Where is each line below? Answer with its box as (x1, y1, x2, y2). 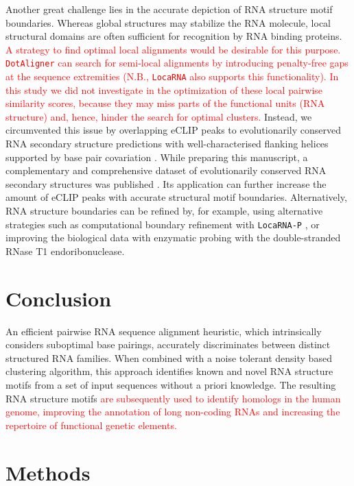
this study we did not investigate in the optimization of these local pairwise (5, 82, 323, 97)
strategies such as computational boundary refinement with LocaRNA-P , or (5, 217, 320, 231)
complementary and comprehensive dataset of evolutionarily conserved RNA (5, 163, 327, 178)
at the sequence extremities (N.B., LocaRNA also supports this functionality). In (5, 69, 339, 84)
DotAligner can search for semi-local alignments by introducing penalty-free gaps (5, 56, 349, 70)
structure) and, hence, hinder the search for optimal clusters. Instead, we (5, 109, 312, 123)
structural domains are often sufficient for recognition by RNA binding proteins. (5, 29, 342, 43)
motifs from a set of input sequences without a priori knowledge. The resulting (5, 377, 336, 391)
